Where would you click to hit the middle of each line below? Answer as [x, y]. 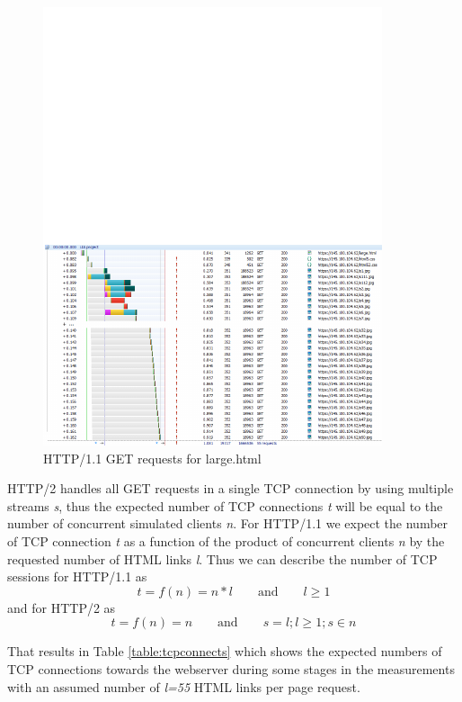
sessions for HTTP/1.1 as [77, 576]
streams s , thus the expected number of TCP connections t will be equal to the [225, 505]
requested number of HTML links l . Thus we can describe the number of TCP [222, 558]
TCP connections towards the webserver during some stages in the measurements [231, 668]
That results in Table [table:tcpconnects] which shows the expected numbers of [225, 651]
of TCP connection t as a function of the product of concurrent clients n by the [226, 540]
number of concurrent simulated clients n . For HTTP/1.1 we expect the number [228, 523]
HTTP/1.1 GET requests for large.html [152, 458]
